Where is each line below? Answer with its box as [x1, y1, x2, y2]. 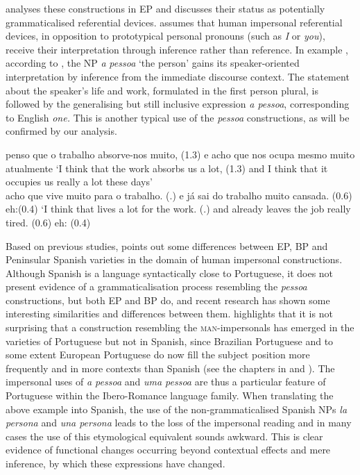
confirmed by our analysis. [6, 124, 117, 138]
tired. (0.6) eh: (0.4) [6, 215, 91, 229]
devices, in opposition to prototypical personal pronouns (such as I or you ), [6, 28, 325, 43]
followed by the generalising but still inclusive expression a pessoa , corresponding [6, 97, 350, 111]
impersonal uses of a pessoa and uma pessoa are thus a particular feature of [6, 374, 326, 389]
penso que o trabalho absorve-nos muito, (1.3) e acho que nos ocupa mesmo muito [6, 147, 355, 161]
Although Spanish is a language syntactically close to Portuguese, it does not [6, 265, 334, 280]
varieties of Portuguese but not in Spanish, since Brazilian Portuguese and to [6, 333, 334, 348]
